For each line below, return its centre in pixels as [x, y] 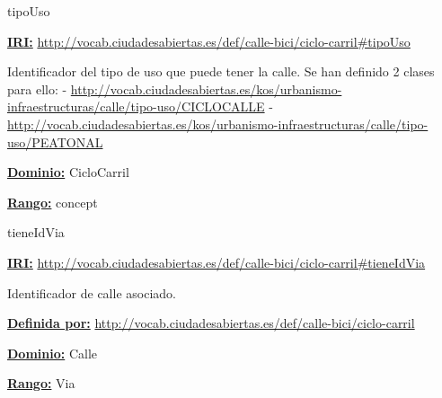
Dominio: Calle [52, 353]
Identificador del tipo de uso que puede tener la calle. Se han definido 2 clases [221, 71]
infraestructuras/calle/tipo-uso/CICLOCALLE [136, 106]
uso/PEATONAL [55, 142]
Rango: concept [53, 202]
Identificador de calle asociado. [92, 292]
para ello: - [37, 88]
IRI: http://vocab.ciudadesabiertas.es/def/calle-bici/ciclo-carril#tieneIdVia [217, 262]
